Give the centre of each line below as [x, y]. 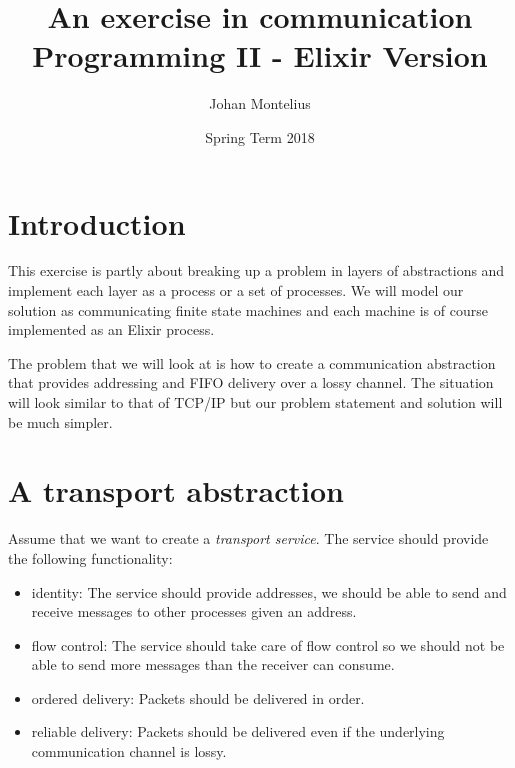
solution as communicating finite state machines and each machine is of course [248, 309]
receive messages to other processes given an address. [194, 611]
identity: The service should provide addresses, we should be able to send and [269, 591]
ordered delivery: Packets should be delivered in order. [198, 697]
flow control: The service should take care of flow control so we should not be [268, 644]
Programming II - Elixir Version [260, 55]
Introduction [97, 222]
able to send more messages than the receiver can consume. [213, 664]
